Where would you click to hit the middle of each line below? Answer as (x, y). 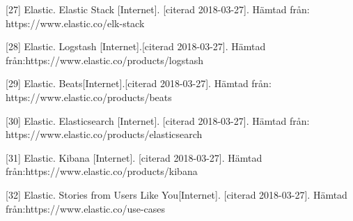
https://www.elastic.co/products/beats (89, 97)
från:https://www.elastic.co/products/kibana (102, 171)
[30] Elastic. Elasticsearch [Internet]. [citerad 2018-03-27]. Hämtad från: (158, 120)
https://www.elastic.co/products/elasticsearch (104, 134)
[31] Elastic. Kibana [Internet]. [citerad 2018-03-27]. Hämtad (134, 157)
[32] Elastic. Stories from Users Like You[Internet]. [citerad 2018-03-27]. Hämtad (176, 194)
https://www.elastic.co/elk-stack (75, 23)
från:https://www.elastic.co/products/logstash (104, 60)
